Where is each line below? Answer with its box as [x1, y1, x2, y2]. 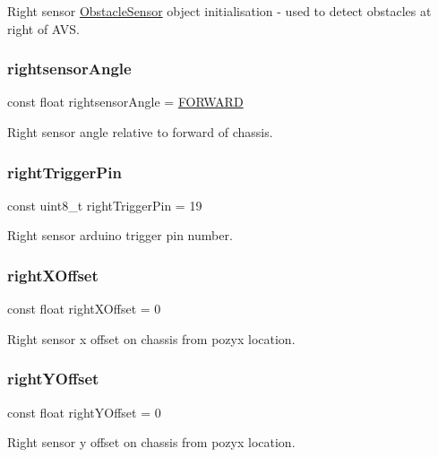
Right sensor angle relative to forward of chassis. [7, 123, 273, 141]
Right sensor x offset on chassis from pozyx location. [7, 329, 296, 348]
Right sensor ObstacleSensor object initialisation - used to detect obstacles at [7, 2, 432, 20]
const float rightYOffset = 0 [7, 402, 161, 421]
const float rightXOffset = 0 [7, 299, 161, 318]
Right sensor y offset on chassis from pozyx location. [7, 433, 296, 452]
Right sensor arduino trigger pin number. [7, 226, 233, 245]
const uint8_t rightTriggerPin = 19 [7, 195, 202, 214]
